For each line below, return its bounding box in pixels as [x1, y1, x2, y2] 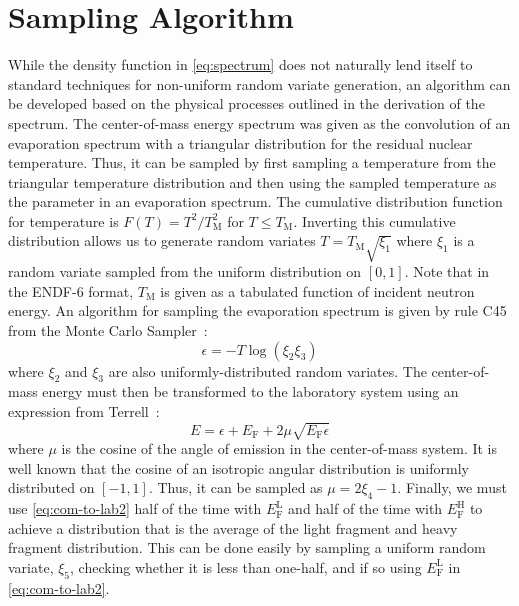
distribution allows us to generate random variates [8, 230, 316, 251]
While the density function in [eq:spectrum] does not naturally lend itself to [8, 54, 473, 75]
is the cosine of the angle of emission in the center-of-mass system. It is [61, 438, 498, 459]
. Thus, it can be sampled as [148, 477, 323, 498]
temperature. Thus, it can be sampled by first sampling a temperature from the [8, 152, 496, 173]
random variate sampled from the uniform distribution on [8, 261, 362, 282]
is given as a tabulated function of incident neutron [160, 280, 475, 301]
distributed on [8, 477, 95, 498]
